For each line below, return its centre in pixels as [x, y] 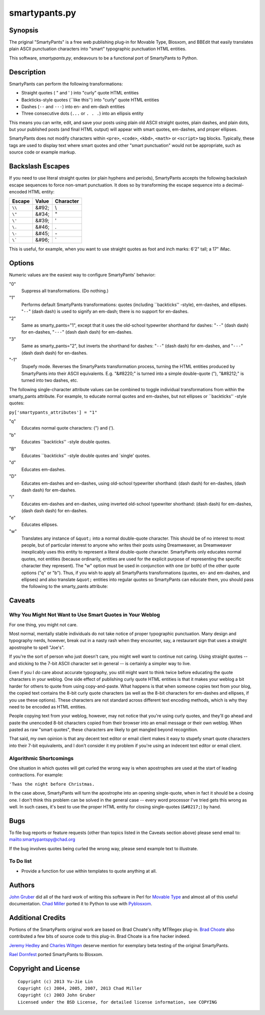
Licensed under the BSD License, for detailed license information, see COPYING [118, 1002]
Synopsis [24, 30]
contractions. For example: [36, 775]
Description [27, 72]
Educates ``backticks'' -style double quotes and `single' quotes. [86, 456]
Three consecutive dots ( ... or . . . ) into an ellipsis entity [82, 114]
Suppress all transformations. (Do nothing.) [65, 291]
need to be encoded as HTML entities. [48, 707]
